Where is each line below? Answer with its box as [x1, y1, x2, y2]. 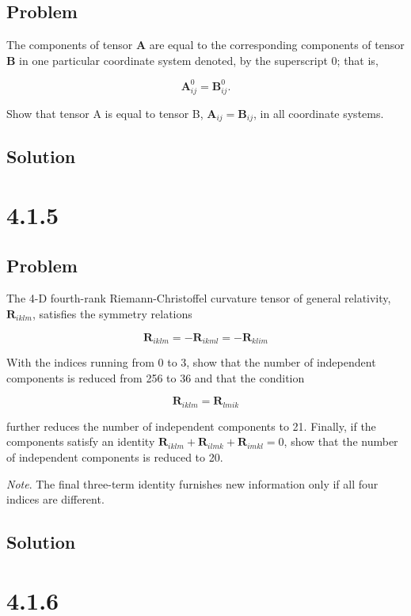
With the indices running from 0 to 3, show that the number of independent [6, 354, 376, 371]
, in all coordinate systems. [253, 105, 384, 121]
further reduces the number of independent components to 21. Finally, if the [6, 417, 376, 434]
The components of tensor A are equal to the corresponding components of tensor [6, 36, 405, 53]
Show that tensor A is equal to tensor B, [6, 105, 204, 121]
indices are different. [6, 491, 105, 508]
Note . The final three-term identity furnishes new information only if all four [6, 475, 379, 492]
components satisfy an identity [6, 433, 155, 450]
